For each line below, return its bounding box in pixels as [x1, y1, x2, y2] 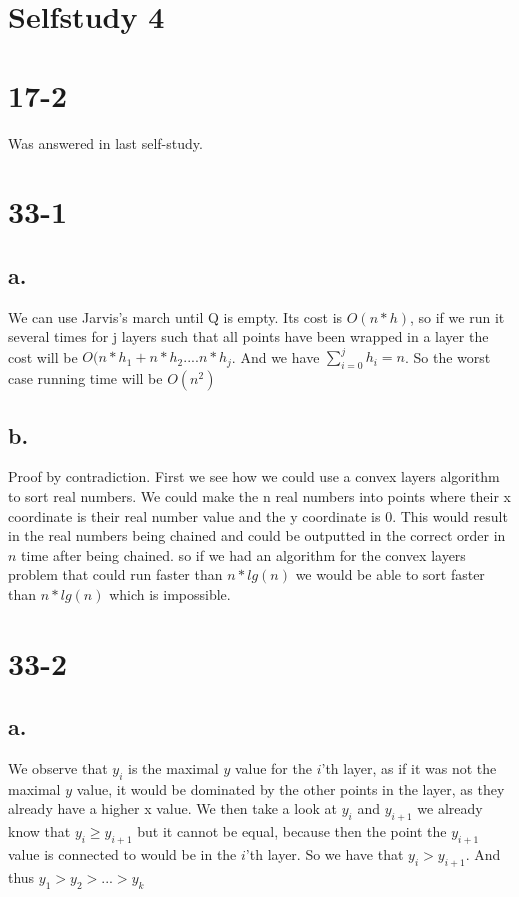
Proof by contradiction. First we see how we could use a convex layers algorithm [8, 466, 500, 487]
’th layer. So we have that [245, 844, 404, 865]
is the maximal [128, 758, 219, 779]
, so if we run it [410, 306, 505, 327]
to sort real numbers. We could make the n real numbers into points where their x [8, 485, 512, 506]
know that [8, 821, 71, 842]
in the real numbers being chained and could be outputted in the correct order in [8, 525, 506, 546]
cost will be [8, 346, 78, 367]
